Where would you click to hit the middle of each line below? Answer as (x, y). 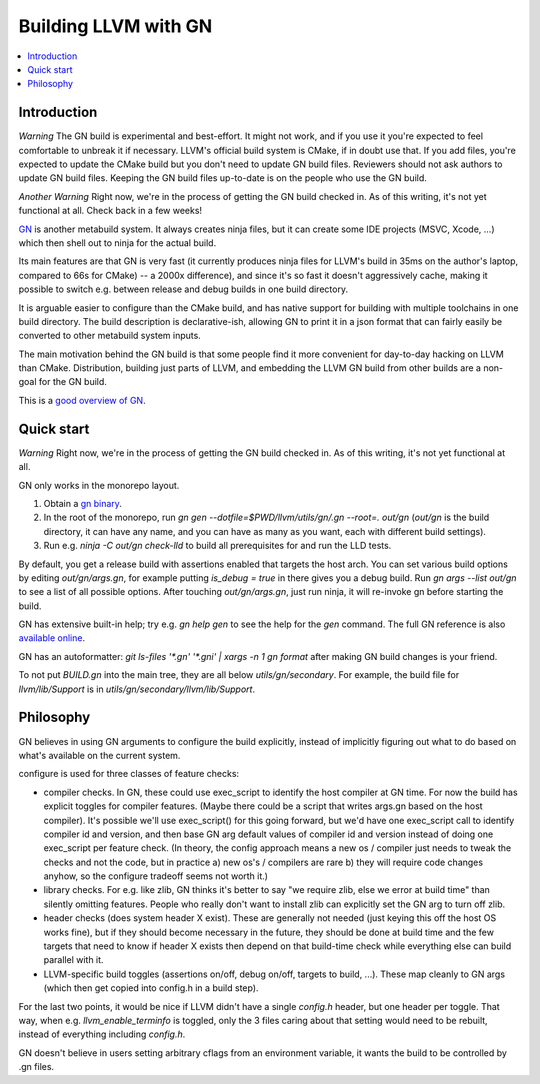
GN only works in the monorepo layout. (99, 485)
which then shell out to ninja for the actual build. (117, 242)
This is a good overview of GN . (82, 400)
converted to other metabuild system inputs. (110, 336)
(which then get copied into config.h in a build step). (151, 988)
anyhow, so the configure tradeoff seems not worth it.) (156, 876)
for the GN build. (72, 382)
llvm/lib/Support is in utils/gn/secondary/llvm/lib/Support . (136, 689)
